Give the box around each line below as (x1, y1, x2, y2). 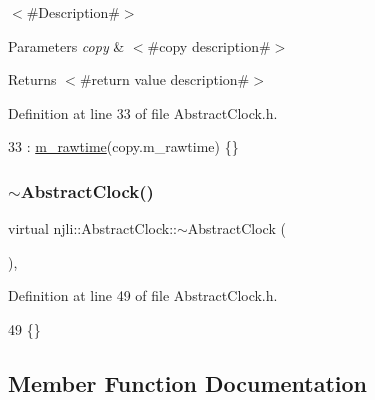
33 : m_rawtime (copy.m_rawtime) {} (8, 136, 239, 157)
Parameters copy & (8, 35, 125, 56)
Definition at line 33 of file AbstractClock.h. (8, 102, 278, 123)
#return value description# (79, 69, 250, 90)
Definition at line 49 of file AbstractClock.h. (8, 285, 278, 306)
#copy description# (147, 35, 271, 56)
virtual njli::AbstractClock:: (8, 218, 177, 239)
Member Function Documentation (8, 367, 368, 398)
